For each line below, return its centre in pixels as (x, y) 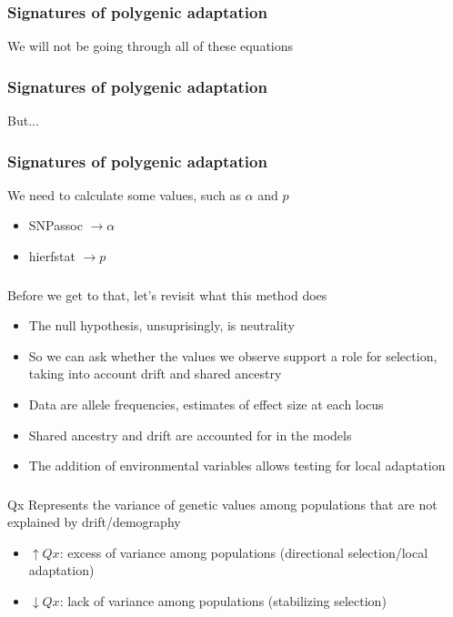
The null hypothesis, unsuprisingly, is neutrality (161, 325)
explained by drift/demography (94, 522)
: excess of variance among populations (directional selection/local (244, 552)
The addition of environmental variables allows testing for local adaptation (237, 465)
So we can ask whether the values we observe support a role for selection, (233, 355)
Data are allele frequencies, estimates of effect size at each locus (206, 404)
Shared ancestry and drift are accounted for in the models (190, 435)
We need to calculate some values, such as (124, 194)
